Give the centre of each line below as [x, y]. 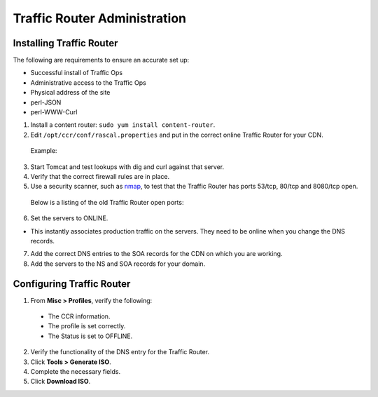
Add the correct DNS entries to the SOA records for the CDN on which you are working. [156, 254]
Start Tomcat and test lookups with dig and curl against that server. [127, 167]
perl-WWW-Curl [54, 112]
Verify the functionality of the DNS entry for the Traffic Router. [120, 352]
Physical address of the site [70, 93]
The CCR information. [79, 316]
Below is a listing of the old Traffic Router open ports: [107, 202]
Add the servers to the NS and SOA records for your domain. [118, 264]
